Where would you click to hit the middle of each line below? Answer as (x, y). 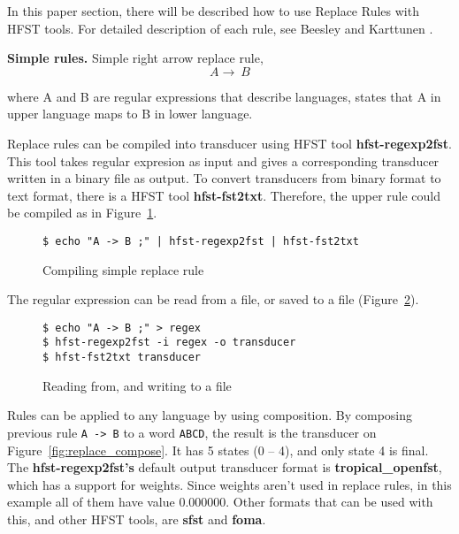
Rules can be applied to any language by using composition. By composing (210, 415)
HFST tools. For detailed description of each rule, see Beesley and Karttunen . (220, 28)
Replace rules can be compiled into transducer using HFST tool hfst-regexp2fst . (229, 143)
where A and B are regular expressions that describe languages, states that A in (224, 96)
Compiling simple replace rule (123, 269)
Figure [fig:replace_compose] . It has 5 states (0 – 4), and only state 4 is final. (218, 450)
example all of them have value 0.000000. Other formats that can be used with (220, 502)
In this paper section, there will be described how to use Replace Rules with (213, 11)
